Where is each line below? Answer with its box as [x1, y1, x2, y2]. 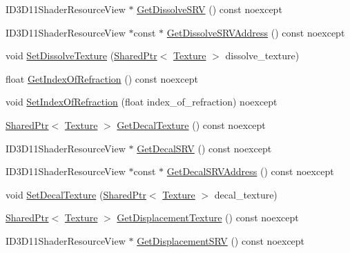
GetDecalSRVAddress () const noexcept [166, 164, 334, 179]
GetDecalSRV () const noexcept [137, 141, 272, 155]
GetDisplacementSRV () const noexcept [137, 233, 305, 247]
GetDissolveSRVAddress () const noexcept [166, 25, 345, 39]
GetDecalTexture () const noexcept [117, 117, 266, 132]
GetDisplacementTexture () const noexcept [117, 210, 299, 225]
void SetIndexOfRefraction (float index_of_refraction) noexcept [6, 94, 278, 109]
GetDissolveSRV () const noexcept [137, 2, 282, 16]
